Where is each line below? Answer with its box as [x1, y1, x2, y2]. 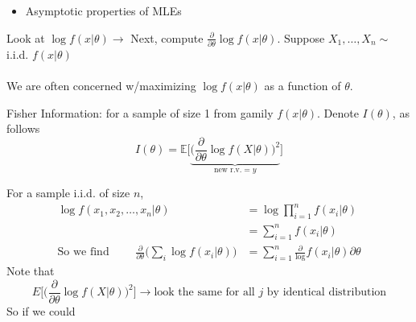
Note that [6, 262, 55, 279]
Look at [6, 29, 45, 46]
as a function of [264, 77, 341, 94]
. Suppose [277, 29, 325, 46]
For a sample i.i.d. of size [6, 184, 130, 201]
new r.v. [213, 165, 242, 174]
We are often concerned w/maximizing [6, 77, 196, 94]
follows [6, 120, 40, 137]
